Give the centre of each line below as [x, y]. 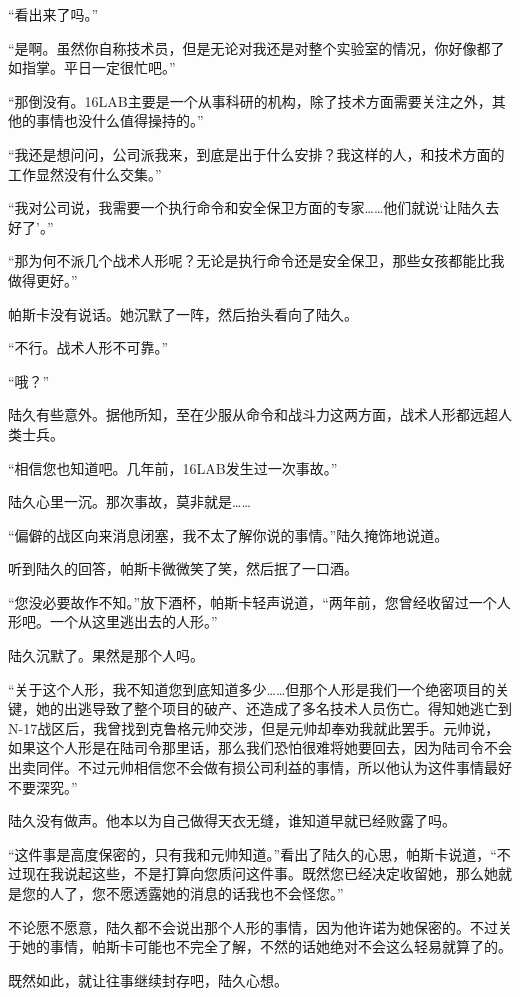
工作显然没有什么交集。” [85, 173]
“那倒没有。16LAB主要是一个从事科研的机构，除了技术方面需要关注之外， [250, 100]
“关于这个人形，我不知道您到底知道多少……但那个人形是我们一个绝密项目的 [252, 688]
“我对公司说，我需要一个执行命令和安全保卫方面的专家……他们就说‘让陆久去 [254, 207]
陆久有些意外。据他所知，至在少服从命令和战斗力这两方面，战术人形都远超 [253, 414]
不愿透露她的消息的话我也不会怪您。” [224, 893]
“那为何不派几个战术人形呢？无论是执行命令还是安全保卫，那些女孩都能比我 [256, 260]
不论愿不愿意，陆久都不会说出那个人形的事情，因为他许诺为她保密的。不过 [253, 926]
